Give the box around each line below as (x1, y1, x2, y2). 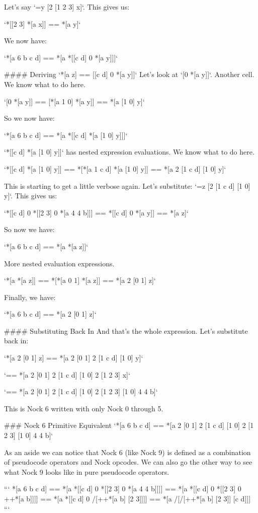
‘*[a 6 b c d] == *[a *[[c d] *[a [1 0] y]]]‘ (4, 129, 128, 140)
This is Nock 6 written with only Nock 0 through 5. (4, 403, 163, 413)
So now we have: (4, 224, 55, 235)
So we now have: (4, 113, 55, 123)
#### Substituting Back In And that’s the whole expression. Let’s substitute (4, 325, 248, 336)
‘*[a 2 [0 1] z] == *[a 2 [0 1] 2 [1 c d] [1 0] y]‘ (4, 352, 143, 363)
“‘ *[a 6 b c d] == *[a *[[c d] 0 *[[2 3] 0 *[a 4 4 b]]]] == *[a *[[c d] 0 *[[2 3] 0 (4, 483, 241, 494)
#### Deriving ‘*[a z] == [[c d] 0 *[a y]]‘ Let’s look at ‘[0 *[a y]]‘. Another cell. (4, 69, 254, 80)
